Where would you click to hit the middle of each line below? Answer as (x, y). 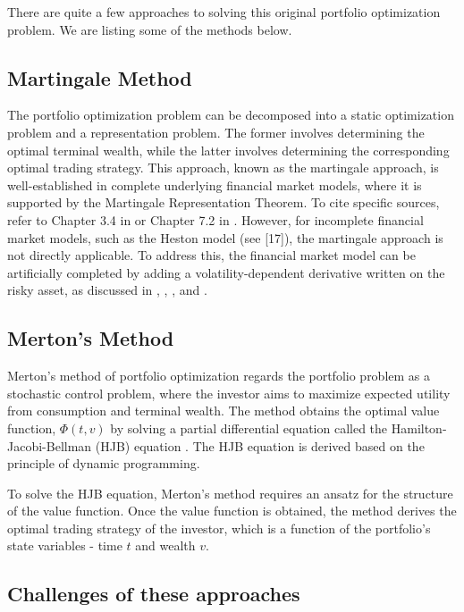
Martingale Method (100, 77)
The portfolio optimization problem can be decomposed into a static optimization (231, 115)
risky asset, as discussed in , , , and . (107, 290)
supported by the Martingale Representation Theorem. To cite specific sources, (224, 202)
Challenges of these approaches (154, 594)
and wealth (165, 545)
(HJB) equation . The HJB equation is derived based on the (260, 445)
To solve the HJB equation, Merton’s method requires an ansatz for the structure (230, 493)
